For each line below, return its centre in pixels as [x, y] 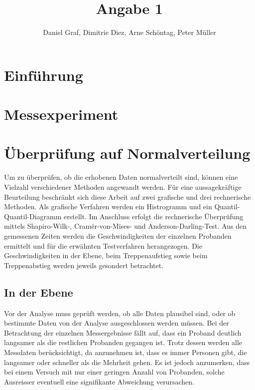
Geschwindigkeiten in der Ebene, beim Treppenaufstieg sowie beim [106, 255]
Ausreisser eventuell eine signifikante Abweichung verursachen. [99, 381]
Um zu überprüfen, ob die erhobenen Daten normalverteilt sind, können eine [121, 177]
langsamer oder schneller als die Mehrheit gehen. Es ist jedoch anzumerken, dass [127, 362]
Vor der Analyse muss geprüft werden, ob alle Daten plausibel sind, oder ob [120, 313]
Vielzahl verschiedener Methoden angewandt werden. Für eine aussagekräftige [123, 187]
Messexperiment [61, 114]
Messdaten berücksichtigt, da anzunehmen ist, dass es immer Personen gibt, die [126, 352]
